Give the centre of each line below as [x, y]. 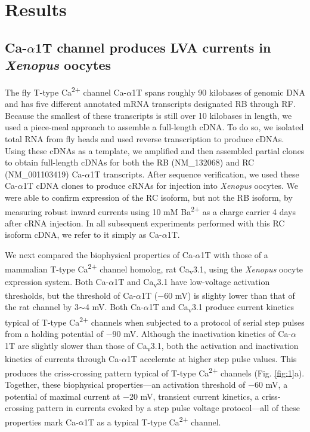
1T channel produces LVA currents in [153, 47]
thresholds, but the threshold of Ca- [71, 295]
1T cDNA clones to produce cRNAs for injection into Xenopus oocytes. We [161, 186]
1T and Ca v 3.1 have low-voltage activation [192, 283]
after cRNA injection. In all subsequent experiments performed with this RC [145, 223]
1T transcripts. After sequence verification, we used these [195, 174]
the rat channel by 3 [42, 307]
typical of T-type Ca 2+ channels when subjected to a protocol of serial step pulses [155, 321]
